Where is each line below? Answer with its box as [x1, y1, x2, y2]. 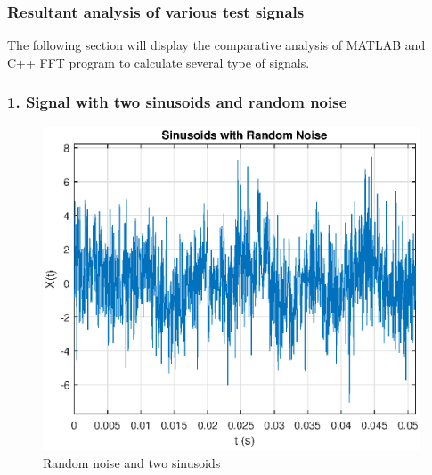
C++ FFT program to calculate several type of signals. [7, 53, 310, 71]
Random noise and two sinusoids [43, 453, 221, 471]
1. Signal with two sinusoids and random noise [7, 91, 347, 113]
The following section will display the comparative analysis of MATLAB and [7, 36, 426, 54]
